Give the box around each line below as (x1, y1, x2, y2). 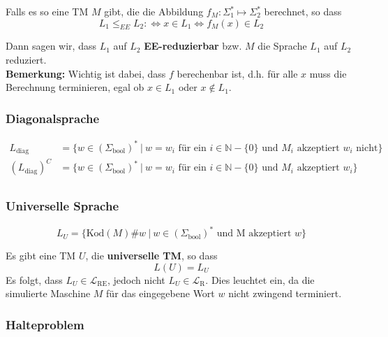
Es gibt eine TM (6, 248, 76, 263)
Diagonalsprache (6, 109, 100, 127)
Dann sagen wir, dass (6, 38, 96, 53)
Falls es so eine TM (6, 4, 89, 18)
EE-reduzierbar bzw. (144, 38, 242, 53)
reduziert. (6, 52, 47, 66)
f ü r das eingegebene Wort (106, 286, 215, 301)
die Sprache (258, 38, 307, 53)
